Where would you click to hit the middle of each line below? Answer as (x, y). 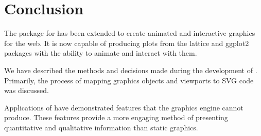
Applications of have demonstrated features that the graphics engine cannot (124, 107)
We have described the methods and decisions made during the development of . (131, 70)
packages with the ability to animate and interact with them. (101, 53)
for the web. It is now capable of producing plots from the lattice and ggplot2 (127, 43)
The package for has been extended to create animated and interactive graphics (130, 33)
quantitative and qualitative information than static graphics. (101, 127)
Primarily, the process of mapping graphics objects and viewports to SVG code (129, 80)
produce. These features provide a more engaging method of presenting (116, 117)
